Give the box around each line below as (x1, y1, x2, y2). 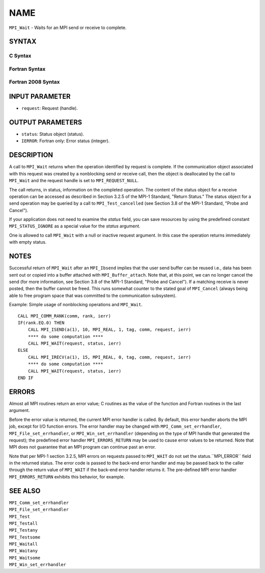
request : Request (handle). (21, 105, 78, 111)
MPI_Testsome (9, 534, 41, 540)
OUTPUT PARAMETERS (9, 118, 82, 127)
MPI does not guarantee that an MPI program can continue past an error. (9, 444, 156, 450)
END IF (18, 375, 34, 381)
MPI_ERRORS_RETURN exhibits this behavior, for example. (9, 474, 125, 479)
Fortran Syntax (9, 65, 46, 72)
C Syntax (9, 52, 31, 59)
